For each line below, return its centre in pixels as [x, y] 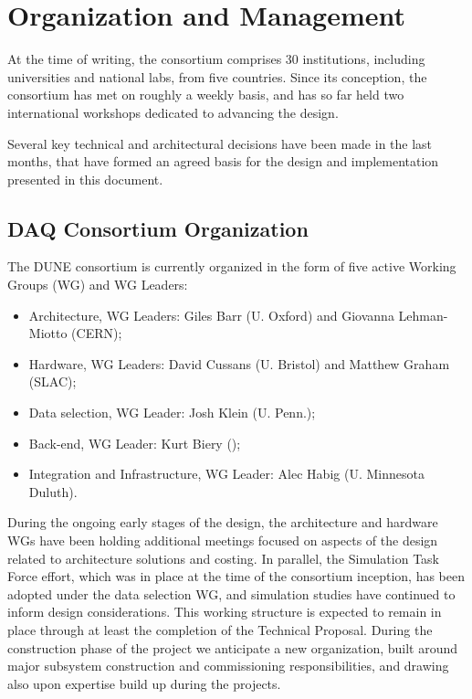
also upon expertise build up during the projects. [144, 683]
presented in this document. [85, 179]
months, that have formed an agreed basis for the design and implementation [223, 161]
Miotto [48, 333]
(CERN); [97, 333]
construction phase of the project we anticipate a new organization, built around [233, 647]
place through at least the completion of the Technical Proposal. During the [220, 629]
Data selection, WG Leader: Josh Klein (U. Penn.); [172, 413]
